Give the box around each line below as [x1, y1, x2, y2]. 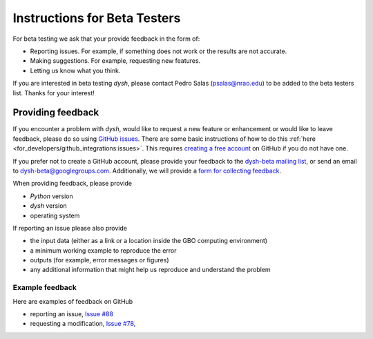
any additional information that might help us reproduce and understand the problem [30, 266, 271, 274]
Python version [30, 192, 73, 200]
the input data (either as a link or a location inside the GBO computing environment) [30, 237, 268, 245]
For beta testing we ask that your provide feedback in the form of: [12, 35, 200, 43]
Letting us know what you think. [30, 66, 121, 75]
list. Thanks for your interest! [12, 88, 95, 97]
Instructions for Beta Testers [12, 10, 181, 26]
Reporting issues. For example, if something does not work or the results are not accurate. [30, 47, 287, 55]
